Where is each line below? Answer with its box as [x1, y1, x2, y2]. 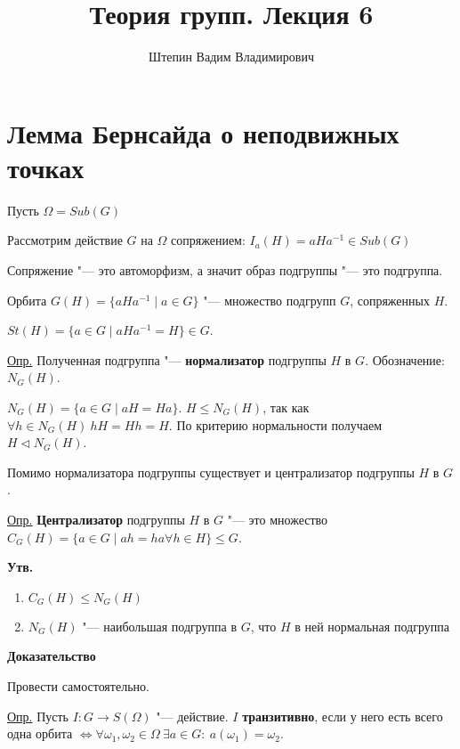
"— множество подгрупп [203, 290, 336, 309]
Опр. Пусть [7, 706, 69, 725]
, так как [262, 398, 310, 416]
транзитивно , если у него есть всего [242, 706, 443, 725]
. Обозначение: [365, 350, 445, 369]
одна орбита [7, 724, 73, 743]
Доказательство [7, 647, 96, 665]
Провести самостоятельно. [7, 676, 149, 695]
